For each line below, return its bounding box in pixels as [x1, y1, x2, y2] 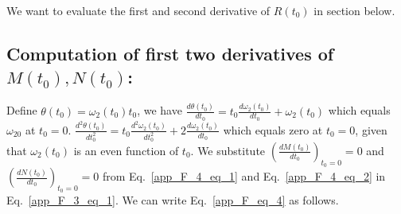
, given [355, 121, 387, 138]
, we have [137, 102, 182, 119]
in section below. [313, 2, 395, 18]
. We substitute [190, 142, 266, 158]
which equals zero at [223, 121, 323, 138]
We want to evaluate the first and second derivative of [6, 2, 271, 18]
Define [6, 102, 37, 119]
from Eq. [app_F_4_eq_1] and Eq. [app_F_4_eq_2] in [102, 168, 386, 185]
